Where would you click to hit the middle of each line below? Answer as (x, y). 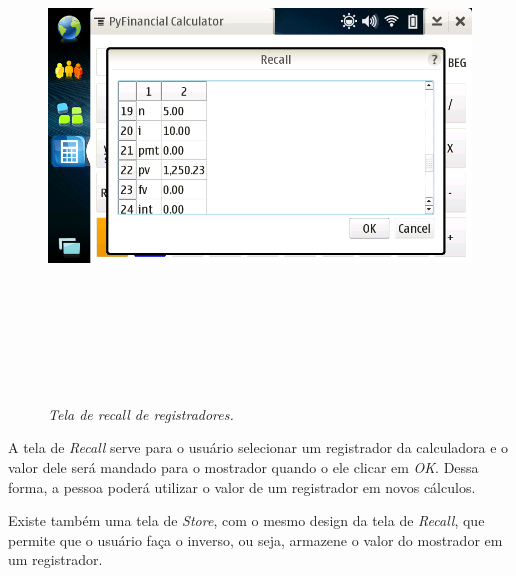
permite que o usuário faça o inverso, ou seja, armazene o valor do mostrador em (255, 539)
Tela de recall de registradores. (141, 413)
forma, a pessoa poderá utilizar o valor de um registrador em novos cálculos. (242, 486)
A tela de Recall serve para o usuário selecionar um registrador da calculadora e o (258, 447)
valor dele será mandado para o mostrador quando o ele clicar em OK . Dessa (243, 466)
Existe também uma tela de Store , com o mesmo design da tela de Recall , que (246, 520)
